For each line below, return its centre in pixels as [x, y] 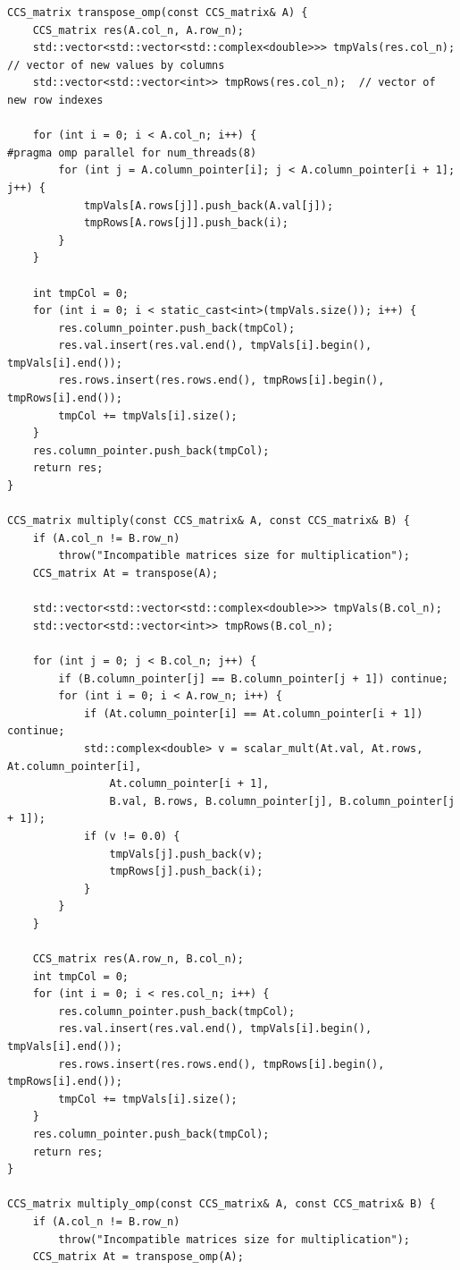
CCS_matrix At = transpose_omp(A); [138, 1257]
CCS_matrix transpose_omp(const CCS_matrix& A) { [158, 13]
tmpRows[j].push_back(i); [186, 872]
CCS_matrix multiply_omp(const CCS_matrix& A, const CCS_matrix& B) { [222, 1204]
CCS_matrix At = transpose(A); [125, 573]
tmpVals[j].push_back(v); [186, 854]
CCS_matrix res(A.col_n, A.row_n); [138, 30]
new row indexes [55, 100]
